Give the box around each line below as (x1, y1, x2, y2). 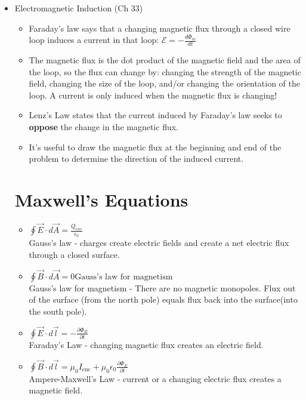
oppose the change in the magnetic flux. (29, 120, 178, 133)
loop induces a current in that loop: (29, 33, 159, 46)
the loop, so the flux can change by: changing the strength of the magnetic (29, 65, 301, 78)
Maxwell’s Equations (14, 187, 188, 211)
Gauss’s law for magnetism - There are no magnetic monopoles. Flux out (29, 281, 296, 294)
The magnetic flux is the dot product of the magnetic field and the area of (29, 54, 301, 66)
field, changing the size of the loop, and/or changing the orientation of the (29, 77, 301, 90)
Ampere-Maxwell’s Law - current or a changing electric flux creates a (29, 372, 282, 384)
